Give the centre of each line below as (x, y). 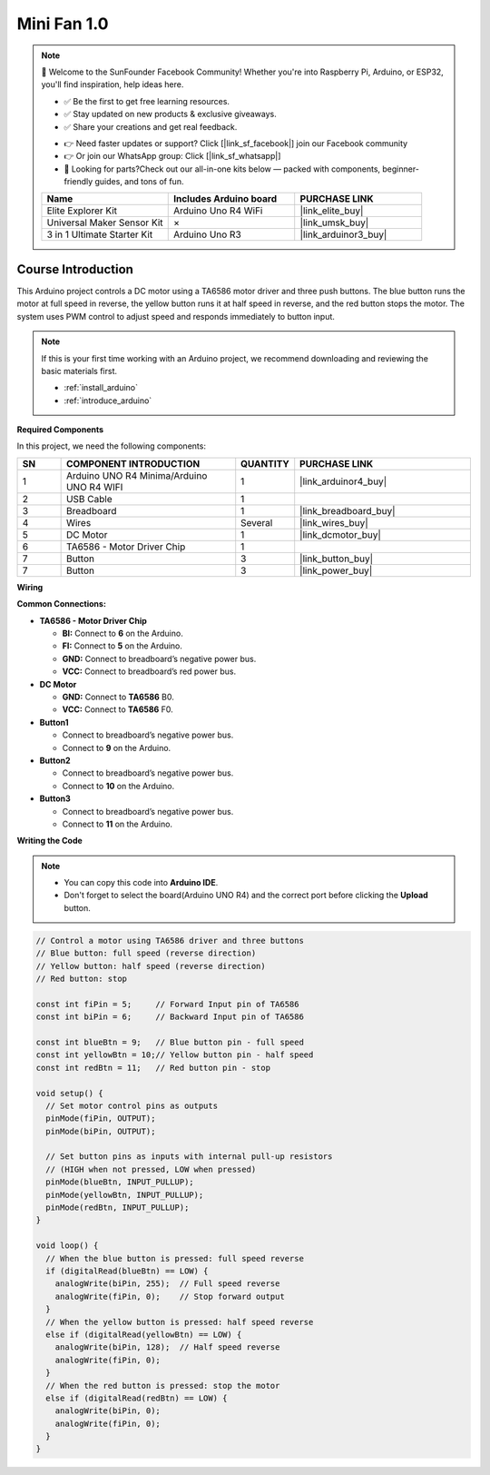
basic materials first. (79, 371)
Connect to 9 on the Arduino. (117, 747)
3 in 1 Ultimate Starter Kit (100, 234)
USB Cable (89, 499)
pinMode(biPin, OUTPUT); (101, 1131)
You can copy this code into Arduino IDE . (141, 883)
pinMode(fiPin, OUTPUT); (101, 1119)
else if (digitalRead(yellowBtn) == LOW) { (144, 1334)
